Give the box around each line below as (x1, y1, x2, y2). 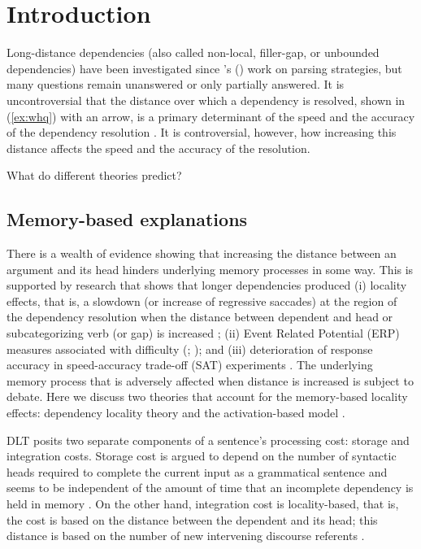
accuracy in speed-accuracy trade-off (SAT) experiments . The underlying (7, 356, 373, 373)
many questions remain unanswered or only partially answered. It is (7, 76, 345, 93)
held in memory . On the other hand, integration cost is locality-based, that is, (7, 495, 399, 512)
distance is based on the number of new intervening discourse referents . (7, 527, 365, 544)
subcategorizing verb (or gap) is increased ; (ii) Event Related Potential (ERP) (7, 325, 400, 342)
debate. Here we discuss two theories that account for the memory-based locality (7, 388, 408, 405)
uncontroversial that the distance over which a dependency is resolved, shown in (7, 91, 406, 108)
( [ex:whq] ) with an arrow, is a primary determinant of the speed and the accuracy (7, 107, 415, 124)
